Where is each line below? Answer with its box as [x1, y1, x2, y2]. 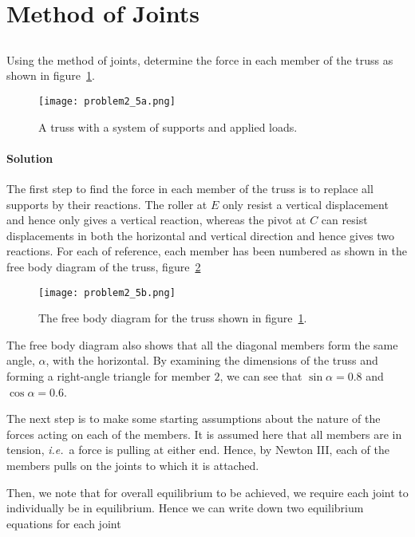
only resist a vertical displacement [222, 195, 389, 212]
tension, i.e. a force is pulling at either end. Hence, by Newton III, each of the [6, 441, 390, 458]
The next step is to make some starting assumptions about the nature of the [6, 410, 381, 427]
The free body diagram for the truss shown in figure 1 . [38, 310, 307, 326]
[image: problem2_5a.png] [38, 95, 176, 107]
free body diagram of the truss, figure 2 [6, 258, 201, 274]
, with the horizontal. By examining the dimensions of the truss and [45, 352, 378, 369]
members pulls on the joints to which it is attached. [6, 456, 259, 473]
